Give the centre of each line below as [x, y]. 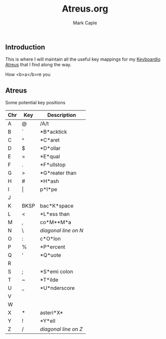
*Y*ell [48, 321]
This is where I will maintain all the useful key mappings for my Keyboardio [83, 59]
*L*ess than [55, 214]
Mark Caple [85, 23]
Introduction [25, 47]
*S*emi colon [56, 272]
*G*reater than [58, 173]
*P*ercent [53, 247]
